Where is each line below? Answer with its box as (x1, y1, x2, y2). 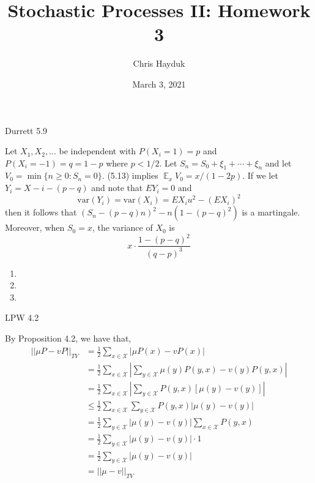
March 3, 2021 (132, 77, 186, 90)
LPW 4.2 (5, 311, 39, 324)
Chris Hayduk (133, 57, 185, 70)
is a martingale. (242, 206, 300, 219)
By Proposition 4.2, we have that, (5, 332, 132, 345)
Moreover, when (5, 221, 65, 234)
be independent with (59, 144, 136, 157)
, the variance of (92, 221, 153, 234)
